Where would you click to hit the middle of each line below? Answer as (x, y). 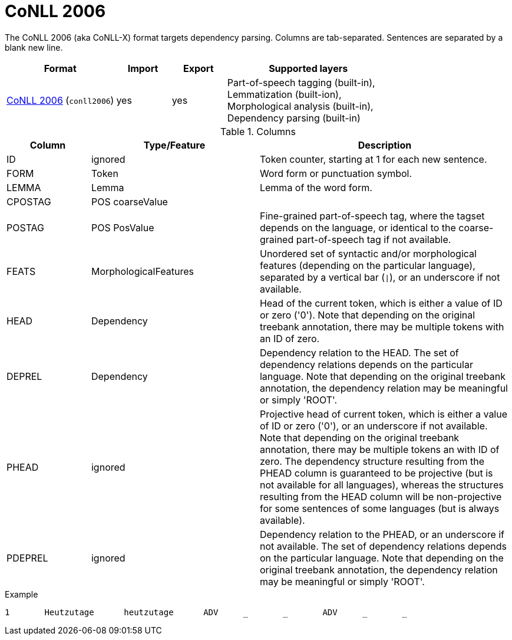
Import (143, 68)
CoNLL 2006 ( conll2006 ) (60, 100)
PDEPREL (27, 558)
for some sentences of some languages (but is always (379, 508)
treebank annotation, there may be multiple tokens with (382, 326)
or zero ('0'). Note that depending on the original (367, 315)
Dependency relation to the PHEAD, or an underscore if (382, 534)
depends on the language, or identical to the (358, 227)
